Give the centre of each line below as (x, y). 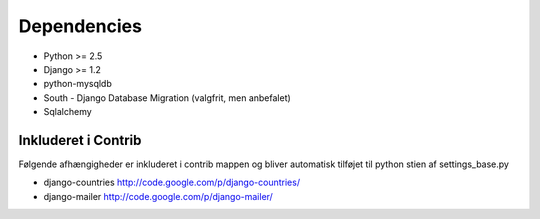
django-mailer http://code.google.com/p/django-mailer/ (158, 196)
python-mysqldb (77, 84)
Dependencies (80, 26)
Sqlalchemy (67, 112)
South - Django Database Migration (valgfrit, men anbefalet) (167, 97)
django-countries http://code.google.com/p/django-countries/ (171, 182)
